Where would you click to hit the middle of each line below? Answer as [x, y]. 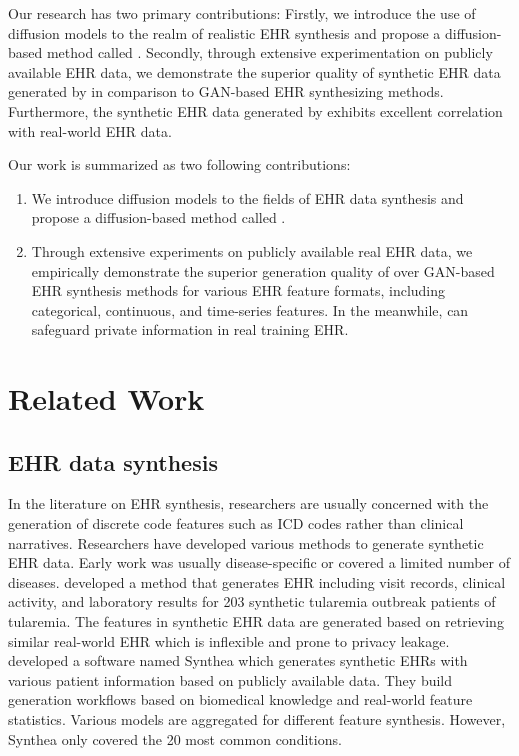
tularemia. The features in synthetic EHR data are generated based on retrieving [256, 621]
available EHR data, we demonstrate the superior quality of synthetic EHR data [254, 71]
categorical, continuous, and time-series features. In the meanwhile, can [250, 309]
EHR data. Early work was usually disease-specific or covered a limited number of [259, 562]
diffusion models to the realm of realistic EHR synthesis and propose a [224, 32]
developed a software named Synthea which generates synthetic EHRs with [238, 660]
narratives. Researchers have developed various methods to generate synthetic [246, 542]
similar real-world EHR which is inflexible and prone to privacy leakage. [229, 640]
